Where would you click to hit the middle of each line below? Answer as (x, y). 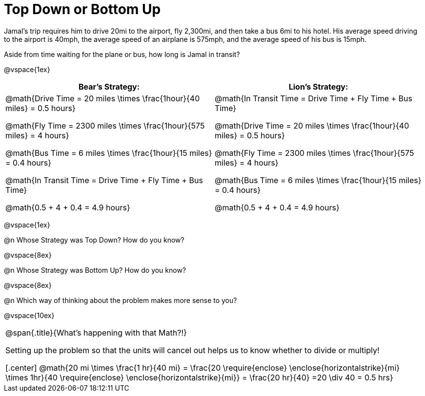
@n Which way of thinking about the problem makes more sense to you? (121, 300)
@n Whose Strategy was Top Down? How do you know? (94, 240)
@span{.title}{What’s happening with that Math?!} (96, 332)
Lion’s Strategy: (318, 86)
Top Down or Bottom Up (82, 9)
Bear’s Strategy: (109, 86)
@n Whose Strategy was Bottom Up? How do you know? (95, 270)
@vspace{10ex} (29, 315)
